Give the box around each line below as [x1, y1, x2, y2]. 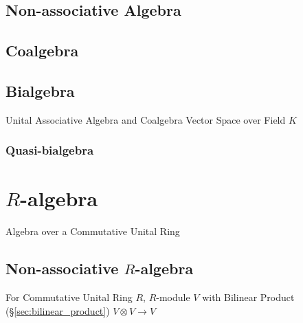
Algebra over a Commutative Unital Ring [5, 224, 180, 238]
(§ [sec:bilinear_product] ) [5, 303, 110, 318]
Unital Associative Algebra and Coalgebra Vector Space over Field [5, 112, 286, 126]
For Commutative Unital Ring [5, 290, 133, 304]
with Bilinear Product [202, 290, 295, 304]
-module [156, 290, 190, 304]
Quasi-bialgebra [5, 142, 94, 159]
